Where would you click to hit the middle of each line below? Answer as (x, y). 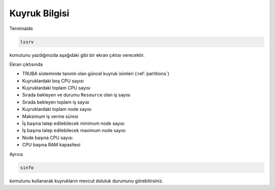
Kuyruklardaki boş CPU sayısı (53, 81)
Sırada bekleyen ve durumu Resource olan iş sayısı (76, 95)
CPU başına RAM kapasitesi (51, 145)
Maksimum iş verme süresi (50, 116)
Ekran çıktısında (26, 64)
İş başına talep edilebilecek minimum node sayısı (73, 123)
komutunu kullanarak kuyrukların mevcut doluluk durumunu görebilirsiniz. (86, 181)
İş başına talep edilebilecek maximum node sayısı (74, 131)
